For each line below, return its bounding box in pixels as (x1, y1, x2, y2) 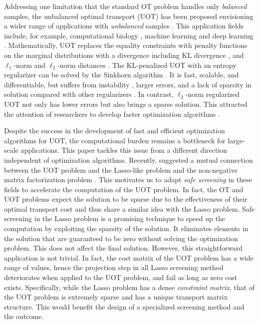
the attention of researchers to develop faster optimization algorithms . (4, 108, 220, 119)
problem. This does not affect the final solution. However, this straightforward (4, 243, 243, 253)
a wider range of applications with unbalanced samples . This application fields (4, 20, 244, 31)
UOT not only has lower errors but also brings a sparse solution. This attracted (4, 98, 248, 109)
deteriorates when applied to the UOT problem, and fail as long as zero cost (4, 272, 238, 283)
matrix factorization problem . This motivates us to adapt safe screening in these (4, 174, 252, 185)
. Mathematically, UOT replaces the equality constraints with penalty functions (4, 40, 248, 50)
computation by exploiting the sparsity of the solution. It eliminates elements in (4, 223, 249, 234)
